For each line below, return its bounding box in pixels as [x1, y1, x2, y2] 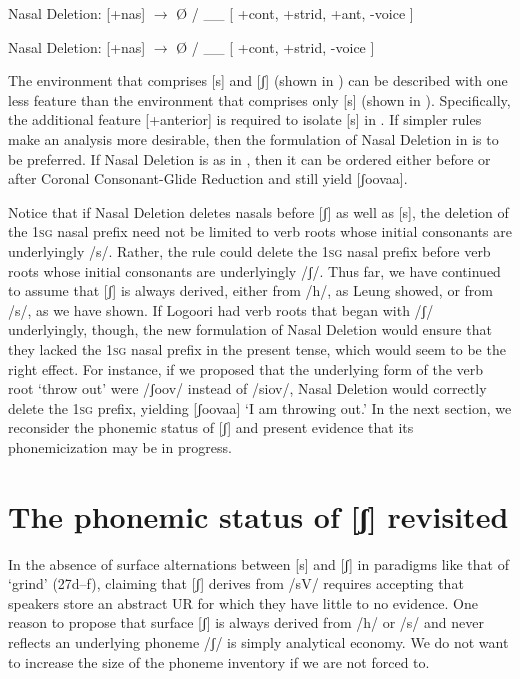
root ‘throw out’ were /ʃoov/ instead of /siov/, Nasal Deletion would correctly [8, 378, 487, 399]
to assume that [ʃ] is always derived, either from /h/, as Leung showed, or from [8, 280, 493, 301]
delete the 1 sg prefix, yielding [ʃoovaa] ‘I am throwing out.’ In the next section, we [8, 397, 512, 418]
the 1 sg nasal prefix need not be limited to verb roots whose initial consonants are [8, 221, 512, 242]
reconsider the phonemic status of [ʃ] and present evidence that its [8, 417, 414, 438]
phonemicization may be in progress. [8, 436, 232, 457]
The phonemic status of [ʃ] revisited [8, 495, 509, 536]
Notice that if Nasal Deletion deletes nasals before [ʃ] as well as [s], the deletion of [8, 201, 509, 222]
